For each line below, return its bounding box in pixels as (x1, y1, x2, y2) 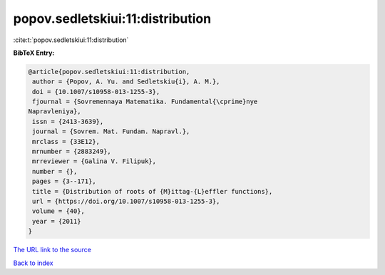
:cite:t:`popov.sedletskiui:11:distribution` (13, 36, 129, 44)
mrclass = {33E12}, (32, 137, 100, 145)
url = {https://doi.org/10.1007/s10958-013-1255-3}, (32, 197, 220, 205)
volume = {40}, (32, 207, 86, 215)
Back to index (13, 259, 53, 267)
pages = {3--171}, (32, 177, 96, 185)
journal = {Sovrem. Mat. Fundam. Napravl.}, (32, 128, 190, 135)
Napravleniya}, (28, 108, 81, 115)
